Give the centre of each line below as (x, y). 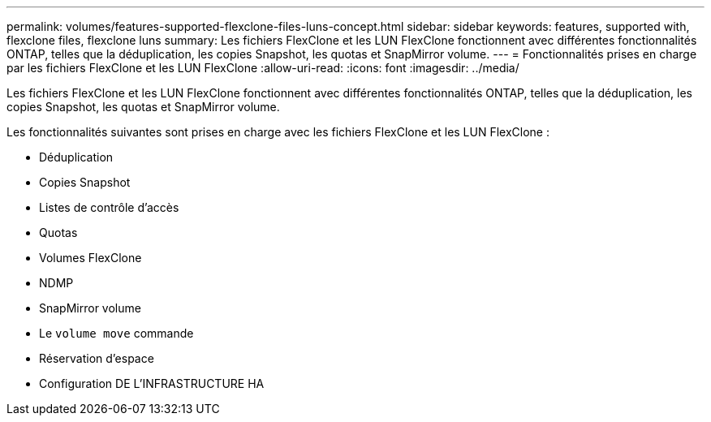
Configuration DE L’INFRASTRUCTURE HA (152, 383)
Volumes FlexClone (90, 258)
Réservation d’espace (97, 358)
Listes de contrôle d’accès (109, 207)
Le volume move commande (116, 333)
